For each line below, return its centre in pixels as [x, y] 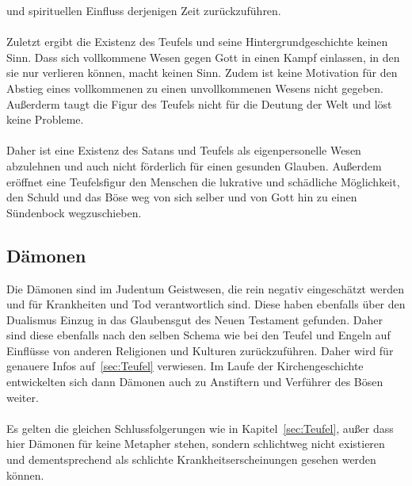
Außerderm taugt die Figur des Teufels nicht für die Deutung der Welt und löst [199, 103]
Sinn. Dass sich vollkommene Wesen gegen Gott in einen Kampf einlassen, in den [203, 57]
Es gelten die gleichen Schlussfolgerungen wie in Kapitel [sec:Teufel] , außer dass [200, 428]
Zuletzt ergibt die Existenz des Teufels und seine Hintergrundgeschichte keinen [197, 42]
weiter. [23, 397]
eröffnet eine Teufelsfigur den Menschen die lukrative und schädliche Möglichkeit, [203, 181]
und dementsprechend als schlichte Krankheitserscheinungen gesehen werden [191, 459]
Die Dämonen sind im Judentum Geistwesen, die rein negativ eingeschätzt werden [205, 288]
